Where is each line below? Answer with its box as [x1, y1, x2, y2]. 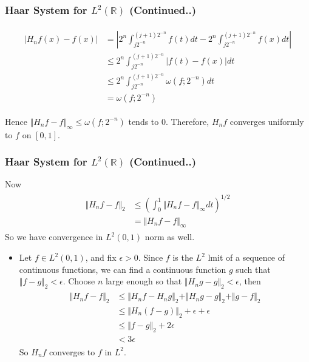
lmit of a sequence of [208, 251, 285, 264]
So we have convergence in [5, 230, 103, 243]
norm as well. [144, 230, 195, 243]
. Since [138, 251, 163, 264]
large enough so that [105, 275, 182, 287]
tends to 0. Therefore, [128, 115, 209, 127]
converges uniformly [229, 115, 304, 127]
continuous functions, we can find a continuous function [19, 263, 226, 275]
